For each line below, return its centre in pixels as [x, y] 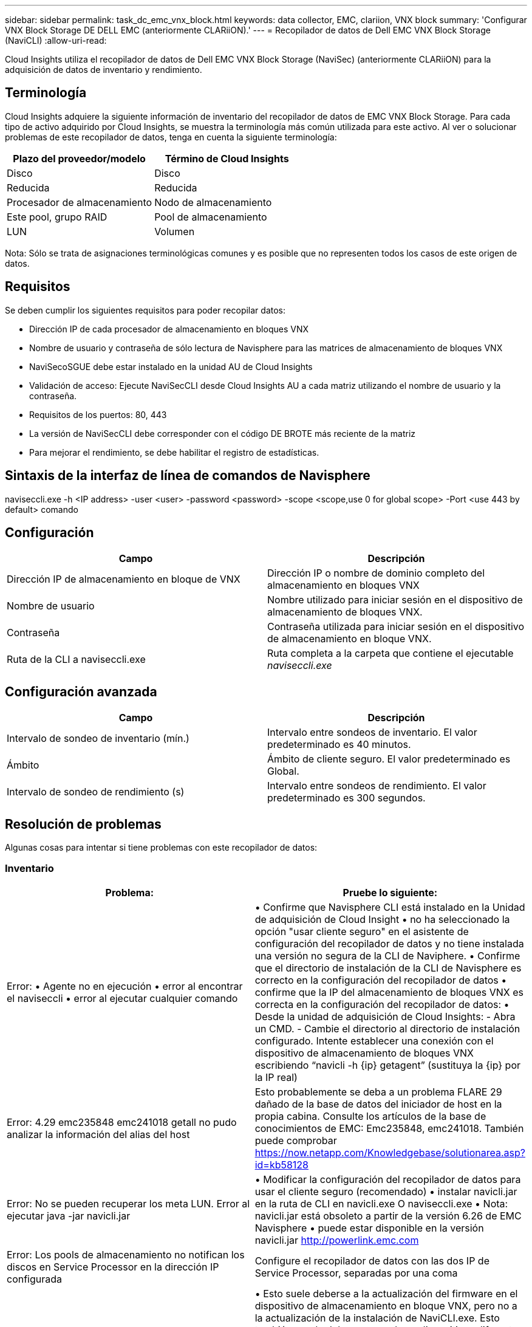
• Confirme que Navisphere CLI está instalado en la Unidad [390, 907]
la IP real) [276, 1077]
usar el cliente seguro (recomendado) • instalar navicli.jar [386, 1191]
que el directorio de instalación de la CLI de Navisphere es [388, 968]
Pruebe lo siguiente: [390, 892]
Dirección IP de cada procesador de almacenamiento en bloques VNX [169, 329]
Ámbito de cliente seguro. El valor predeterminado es [389, 759]
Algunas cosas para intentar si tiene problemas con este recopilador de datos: [161, 848]
